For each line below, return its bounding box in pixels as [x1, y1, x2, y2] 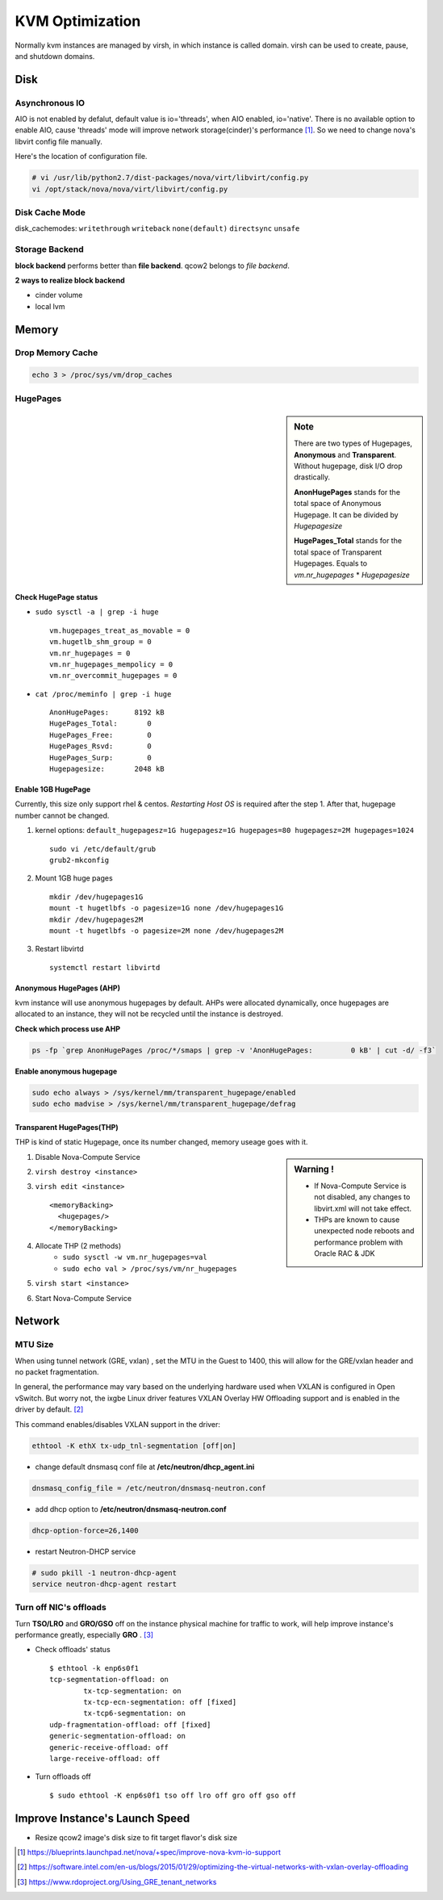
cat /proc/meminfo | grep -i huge [35, 689, 172, 698]
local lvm [35, 301, 65, 311]
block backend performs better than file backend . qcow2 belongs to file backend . [15, 261, 290, 270]
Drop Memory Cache [15, 347, 98, 358]
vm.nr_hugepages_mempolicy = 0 [49, 659, 173, 669]
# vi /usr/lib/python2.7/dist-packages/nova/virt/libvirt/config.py [31, 174, 309, 182]
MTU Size [15, 1339, 54, 1350]
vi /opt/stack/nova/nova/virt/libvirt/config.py [31, 184, 228, 194]
